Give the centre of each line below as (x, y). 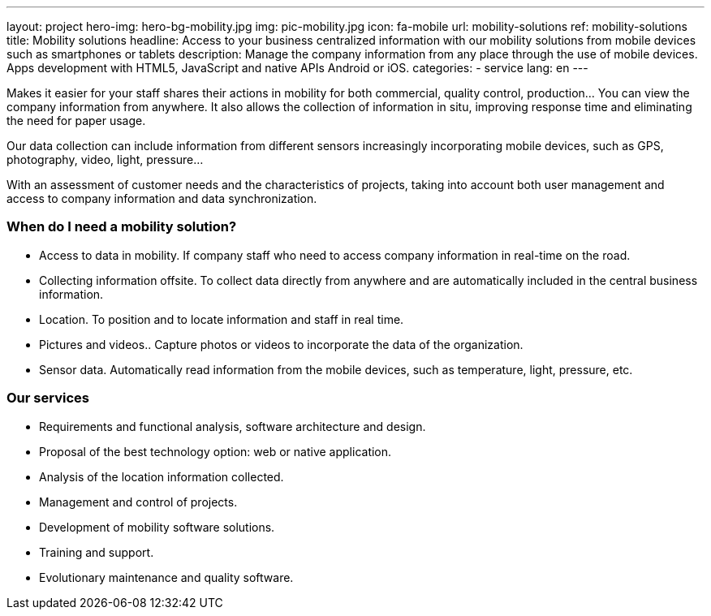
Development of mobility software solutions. (157, 527)
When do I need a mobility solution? (122, 227)
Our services (48, 398)
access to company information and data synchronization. (162, 198)
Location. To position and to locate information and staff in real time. (222, 319)
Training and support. (97, 552)
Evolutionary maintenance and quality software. (166, 577)
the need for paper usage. (76, 121)
